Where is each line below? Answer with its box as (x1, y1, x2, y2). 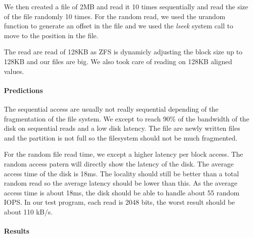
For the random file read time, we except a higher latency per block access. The (4, 149, 243, 159)
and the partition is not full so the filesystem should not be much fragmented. (4, 132, 237, 143)
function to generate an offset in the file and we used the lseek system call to (4, 21, 233, 31)
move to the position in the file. (4, 30, 98, 40)
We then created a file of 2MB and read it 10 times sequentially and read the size (4, 1, 249, 11)
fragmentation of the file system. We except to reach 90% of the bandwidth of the (4, 113, 250, 123)
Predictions (4, 85, 43, 95)
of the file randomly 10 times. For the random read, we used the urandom (4, 11, 226, 21)
